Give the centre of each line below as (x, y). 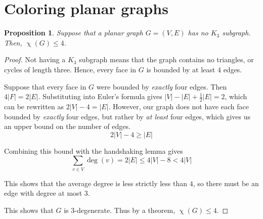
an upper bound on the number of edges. (67, 126)
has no (198, 33)
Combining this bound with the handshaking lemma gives (94, 150)
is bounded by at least (181, 69)
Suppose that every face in (45, 86)
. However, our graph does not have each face (179, 106)
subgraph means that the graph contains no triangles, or (166, 59)
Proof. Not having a (35, 59)
